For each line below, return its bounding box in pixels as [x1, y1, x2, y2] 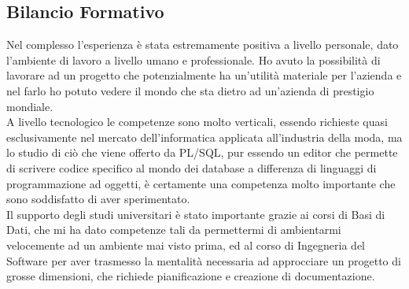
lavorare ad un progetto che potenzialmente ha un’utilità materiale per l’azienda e [6, 67, 402, 83]
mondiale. [6, 98, 53, 114]
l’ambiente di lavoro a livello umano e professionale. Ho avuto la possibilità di [6, 51, 381, 68]
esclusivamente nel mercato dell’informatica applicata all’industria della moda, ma [6, 128, 403, 145]
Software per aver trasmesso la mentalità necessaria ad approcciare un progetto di [6, 252, 401, 269]
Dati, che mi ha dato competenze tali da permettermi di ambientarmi [6, 221, 341, 238]
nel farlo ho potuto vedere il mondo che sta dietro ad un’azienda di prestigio [6, 82, 374, 98]
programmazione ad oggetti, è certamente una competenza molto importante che [6, 175, 396, 191]
